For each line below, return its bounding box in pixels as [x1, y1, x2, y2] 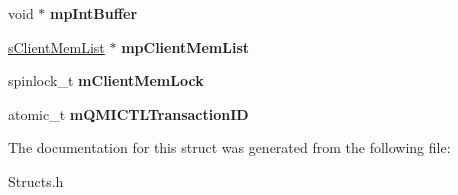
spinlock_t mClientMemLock [8, 70, 204, 91]
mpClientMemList [121, 36, 250, 57]
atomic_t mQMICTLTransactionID [8, 103, 249, 124]
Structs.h [8, 170, 64, 191]
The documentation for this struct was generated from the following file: [8, 137, 451, 158]
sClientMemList [8, 36, 105, 57]
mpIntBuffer [50, 3, 138, 23]
